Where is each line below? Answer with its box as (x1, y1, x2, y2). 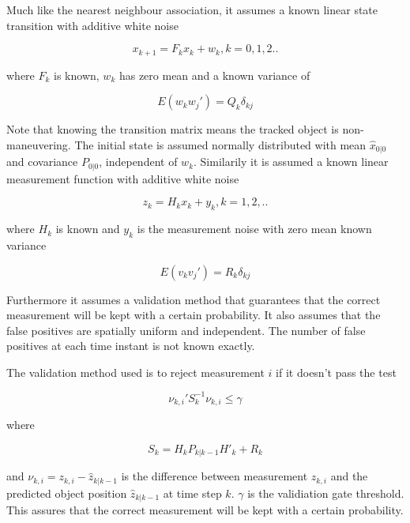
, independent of (99, 153, 178, 170)
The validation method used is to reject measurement (6, 363, 265, 380)
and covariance (6, 153, 78, 170)
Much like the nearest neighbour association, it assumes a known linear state (6, 2, 378, 17)
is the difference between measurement (121, 468, 308, 484)
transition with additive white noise (6, 17, 179, 33)
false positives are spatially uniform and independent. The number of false (6, 322, 366, 338)
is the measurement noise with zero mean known (137, 220, 372, 237)
